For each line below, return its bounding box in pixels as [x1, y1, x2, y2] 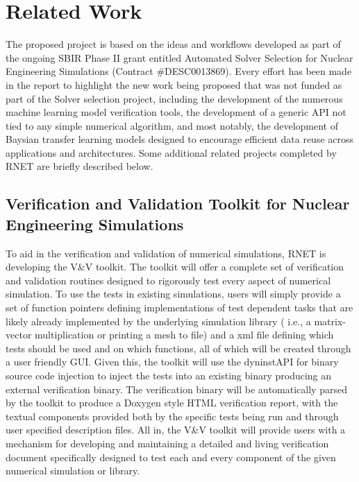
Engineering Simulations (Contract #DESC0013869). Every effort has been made [6, 64, 352, 78]
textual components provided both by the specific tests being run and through [6, 408, 339, 423]
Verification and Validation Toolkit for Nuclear [6, 193, 350, 214]
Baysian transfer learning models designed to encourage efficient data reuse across [6, 132, 354, 146]
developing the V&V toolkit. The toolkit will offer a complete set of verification [6, 259, 344, 274]
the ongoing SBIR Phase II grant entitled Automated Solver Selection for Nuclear [6, 50, 353, 64]
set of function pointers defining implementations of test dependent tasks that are [6, 300, 353, 315]
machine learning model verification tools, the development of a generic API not [6, 105, 347, 119]
